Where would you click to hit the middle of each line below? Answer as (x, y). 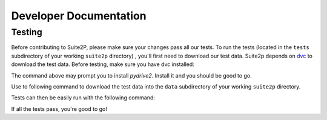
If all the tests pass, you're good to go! (59, 108)
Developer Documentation (79, 16)
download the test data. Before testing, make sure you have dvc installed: (103, 64)
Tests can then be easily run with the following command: (83, 98)
